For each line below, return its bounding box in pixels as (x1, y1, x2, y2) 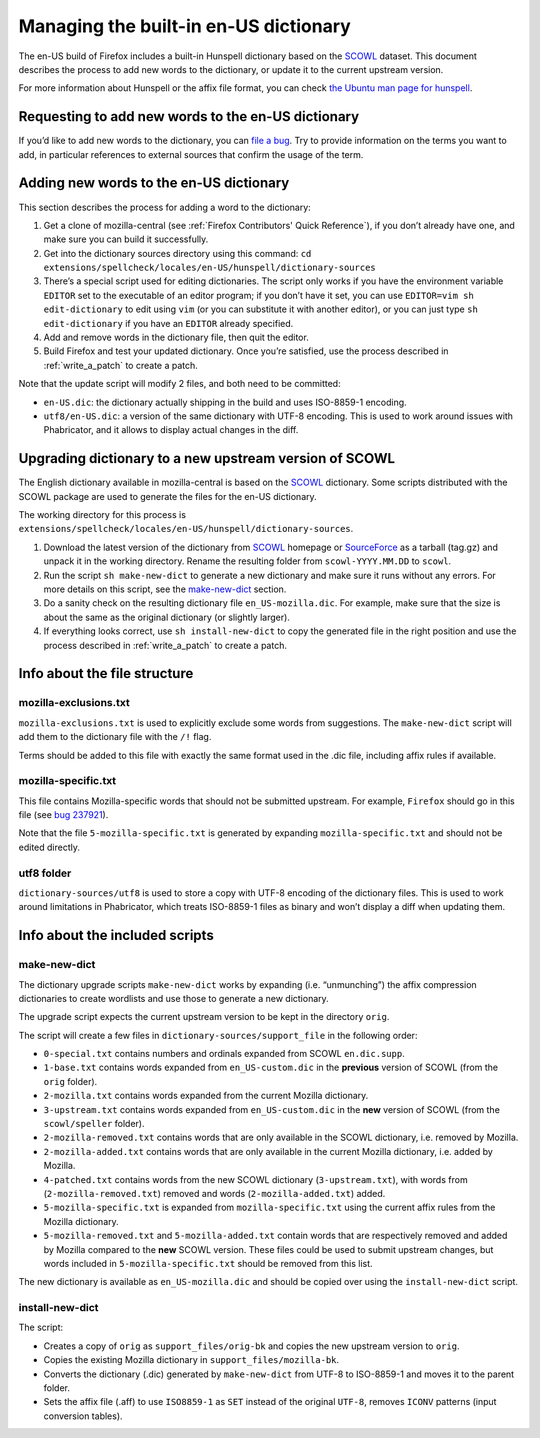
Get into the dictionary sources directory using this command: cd (43, 247, 312, 259)
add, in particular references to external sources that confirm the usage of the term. (18, 148, 364, 160)
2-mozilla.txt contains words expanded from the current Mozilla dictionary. (43, 1090, 369, 1102)
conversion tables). (43, 1410, 124, 1422)
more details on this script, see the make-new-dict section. (43, 583, 287, 595)
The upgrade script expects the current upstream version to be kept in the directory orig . (18, 1011, 390, 1023)
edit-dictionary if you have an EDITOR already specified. (43, 317, 294, 329)
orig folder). (43, 1075, 98, 1087)
